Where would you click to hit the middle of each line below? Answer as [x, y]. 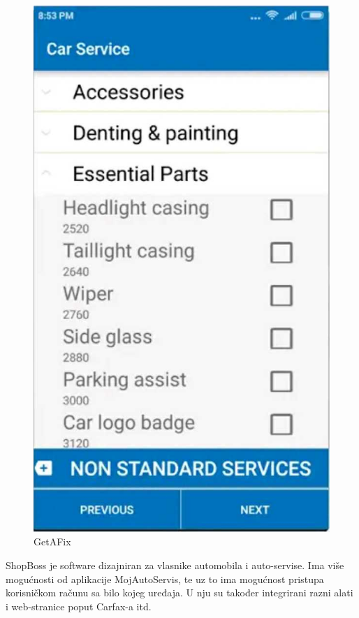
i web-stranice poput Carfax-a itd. [79, 606]
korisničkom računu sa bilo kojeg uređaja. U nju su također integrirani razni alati [179, 593]
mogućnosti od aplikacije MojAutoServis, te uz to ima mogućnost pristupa [165, 579]
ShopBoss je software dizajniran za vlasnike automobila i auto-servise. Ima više [175, 565]
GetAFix [52, 542]
